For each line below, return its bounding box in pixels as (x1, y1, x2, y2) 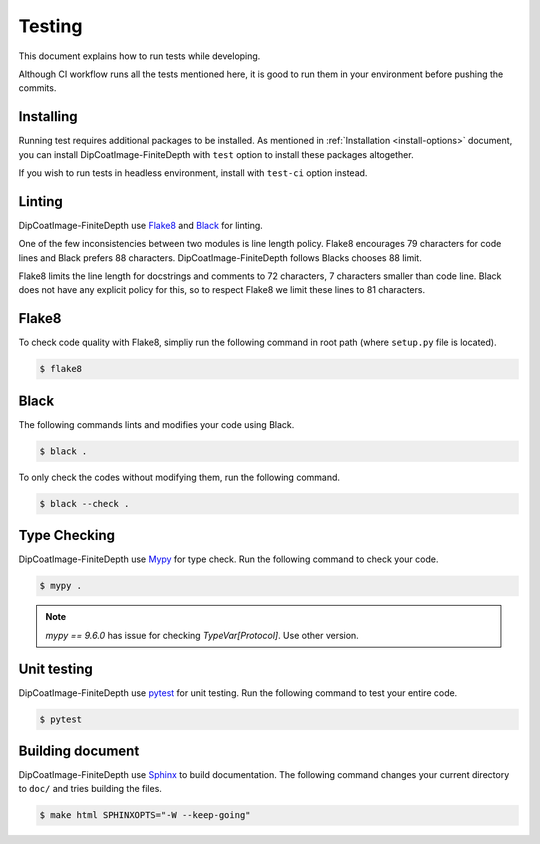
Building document (18, 742, 140, 759)
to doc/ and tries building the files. (18, 783, 162, 795)
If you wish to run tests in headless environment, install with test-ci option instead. (18, 167, 368, 179)
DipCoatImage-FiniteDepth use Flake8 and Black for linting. (18, 219, 264, 231)
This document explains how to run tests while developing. (18, 50, 261, 62)
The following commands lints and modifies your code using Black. (18, 418, 295, 430)
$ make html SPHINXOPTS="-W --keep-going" (39, 810, 251, 821)
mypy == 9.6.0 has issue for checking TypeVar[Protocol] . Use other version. (45, 629, 359, 641)
